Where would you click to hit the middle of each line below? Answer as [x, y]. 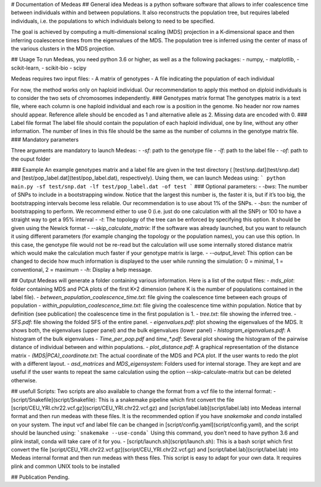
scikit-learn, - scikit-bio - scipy [49, 68]
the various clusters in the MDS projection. [63, 48]
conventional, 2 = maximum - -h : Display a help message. [82, 269]
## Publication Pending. [40, 477]
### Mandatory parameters [45, 139]
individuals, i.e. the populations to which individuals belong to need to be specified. [113, 21]
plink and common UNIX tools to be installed [65, 466]
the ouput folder [31, 159]
